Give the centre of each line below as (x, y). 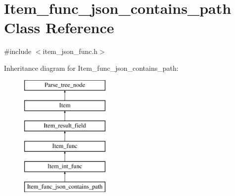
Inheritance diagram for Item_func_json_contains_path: (91, 68)
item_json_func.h (70, 51)
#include (18, 51)
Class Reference (59, 27)
